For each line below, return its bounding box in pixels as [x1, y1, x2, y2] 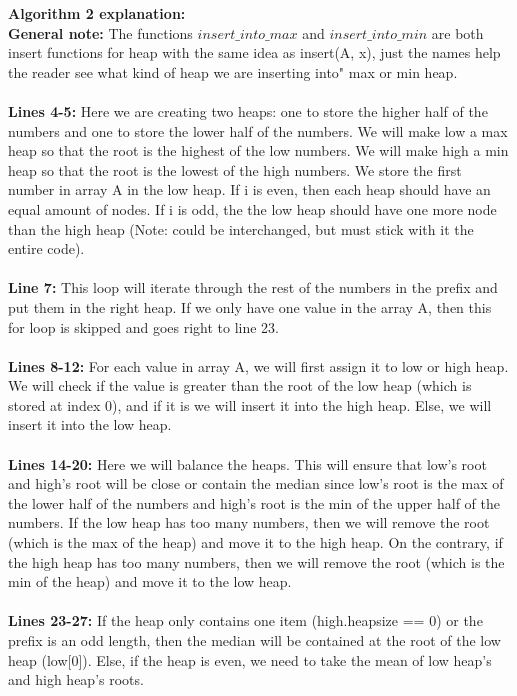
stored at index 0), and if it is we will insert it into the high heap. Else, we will [8, 394, 492, 415]
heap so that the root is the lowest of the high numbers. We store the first [8, 159, 462, 180]
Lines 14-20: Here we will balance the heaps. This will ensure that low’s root [8, 453, 487, 474]
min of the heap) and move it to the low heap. [8, 571, 292, 592]
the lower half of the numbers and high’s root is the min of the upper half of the [8, 492, 500, 513]
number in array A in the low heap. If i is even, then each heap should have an [8, 179, 491, 200]
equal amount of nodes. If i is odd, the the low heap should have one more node [8, 198, 497, 219]
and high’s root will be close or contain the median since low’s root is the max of [8, 473, 504, 494]
